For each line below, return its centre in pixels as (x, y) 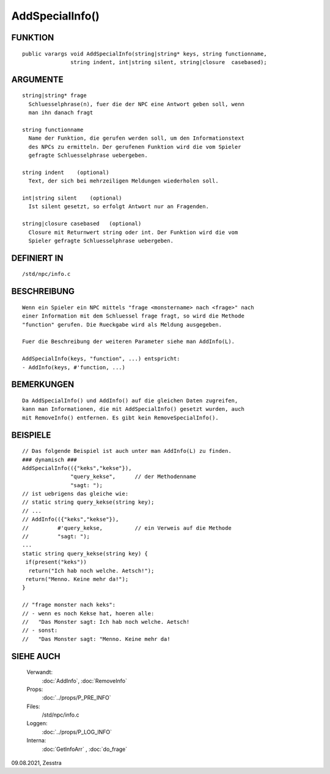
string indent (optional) (66, 172)
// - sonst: (40, 631)
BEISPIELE (31, 435)
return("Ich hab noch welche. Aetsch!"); (91, 570)
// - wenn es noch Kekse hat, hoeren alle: (88, 613)
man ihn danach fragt (61, 113)
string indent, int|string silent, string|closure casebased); (169, 62)
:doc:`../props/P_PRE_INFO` (76, 698)
